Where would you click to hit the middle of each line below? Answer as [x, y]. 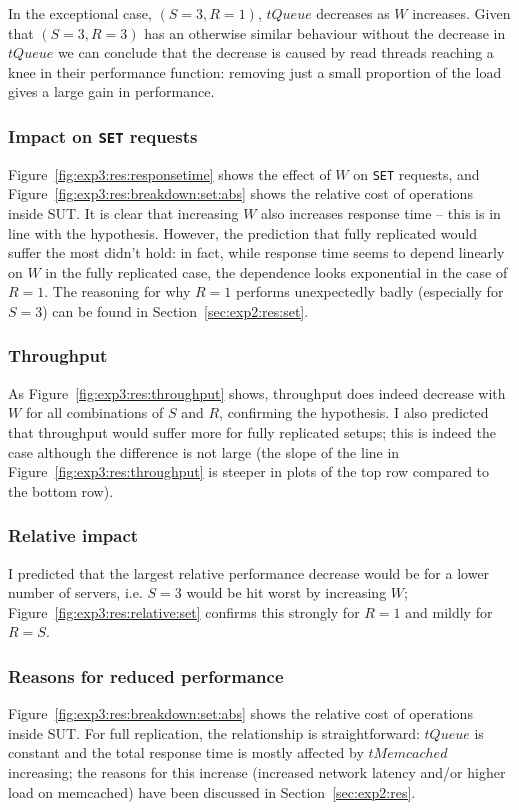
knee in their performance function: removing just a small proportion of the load [255, 71]
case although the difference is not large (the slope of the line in [204, 451]
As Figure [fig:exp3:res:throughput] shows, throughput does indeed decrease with [257, 392]
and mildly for [449, 611]
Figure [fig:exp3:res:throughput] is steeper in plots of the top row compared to [249, 471]
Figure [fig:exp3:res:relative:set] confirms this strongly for [184, 611]
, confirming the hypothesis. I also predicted [354, 412]
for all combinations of [94, 412]
